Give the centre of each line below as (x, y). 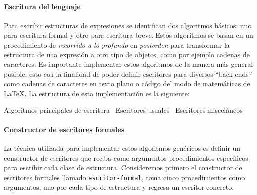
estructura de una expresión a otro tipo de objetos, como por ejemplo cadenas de (127, 54)
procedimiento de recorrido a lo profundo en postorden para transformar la (117, 44)
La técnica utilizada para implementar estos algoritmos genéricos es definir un (122, 148)
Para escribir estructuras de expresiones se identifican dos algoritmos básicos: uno (128, 25)
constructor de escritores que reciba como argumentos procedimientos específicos (126, 158)
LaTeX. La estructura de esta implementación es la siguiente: (97, 93)
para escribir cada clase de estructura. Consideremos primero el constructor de (123, 168)
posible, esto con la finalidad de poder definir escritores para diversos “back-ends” (128, 73)
